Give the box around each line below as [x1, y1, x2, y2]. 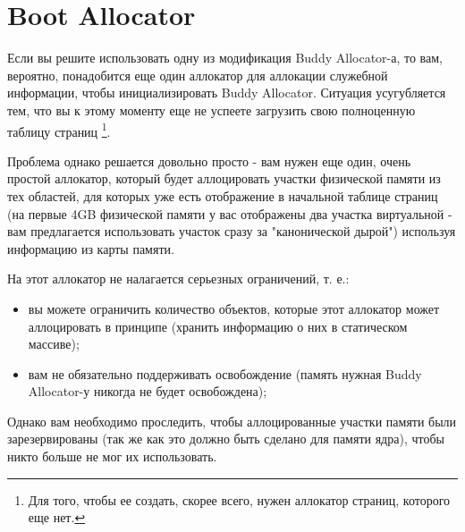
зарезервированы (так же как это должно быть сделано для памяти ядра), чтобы [7, 429, 444, 448]
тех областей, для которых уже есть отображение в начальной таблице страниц [7, 186, 438, 205]
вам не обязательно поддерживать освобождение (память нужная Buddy [28, 364, 422, 383]
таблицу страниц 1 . [7, 119, 111, 140]
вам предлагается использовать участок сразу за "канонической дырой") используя [7, 222, 456, 241]
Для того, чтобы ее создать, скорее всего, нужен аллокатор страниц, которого [28, 490, 451, 509]
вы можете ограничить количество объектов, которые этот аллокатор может [28, 299, 440, 317]
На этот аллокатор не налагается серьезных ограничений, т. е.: [7, 269, 350, 288]
